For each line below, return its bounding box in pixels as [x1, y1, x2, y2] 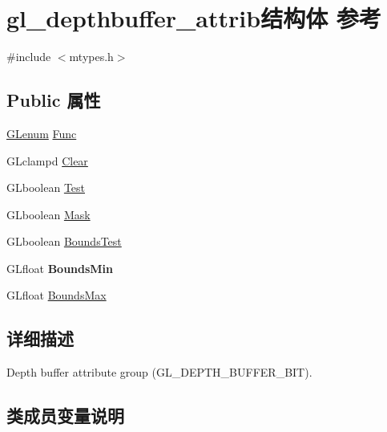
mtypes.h [69, 48, 114, 65]
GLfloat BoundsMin [6, 259, 114, 276]
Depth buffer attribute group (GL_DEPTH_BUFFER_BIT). [6, 364, 312, 381]
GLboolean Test [6, 179, 85, 196]
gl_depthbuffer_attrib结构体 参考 [6, 2, 381, 35]
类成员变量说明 [6, 403, 124, 428]
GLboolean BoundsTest [6, 233, 122, 250]
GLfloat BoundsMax [6, 287, 107, 304]
